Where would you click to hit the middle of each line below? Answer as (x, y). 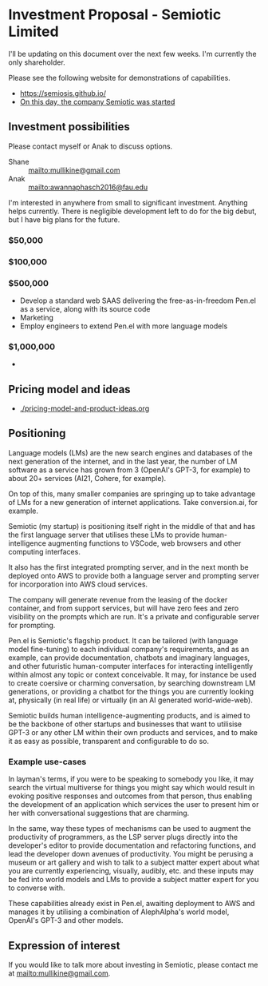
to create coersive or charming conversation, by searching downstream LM (132, 683)
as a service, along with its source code (85, 308)
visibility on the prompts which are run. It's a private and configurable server (134, 616)
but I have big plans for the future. (64, 219)
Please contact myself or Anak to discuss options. (91, 146)
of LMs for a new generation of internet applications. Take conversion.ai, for (133, 502)
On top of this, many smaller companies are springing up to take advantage (132, 494)
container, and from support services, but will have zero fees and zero (124, 608)
